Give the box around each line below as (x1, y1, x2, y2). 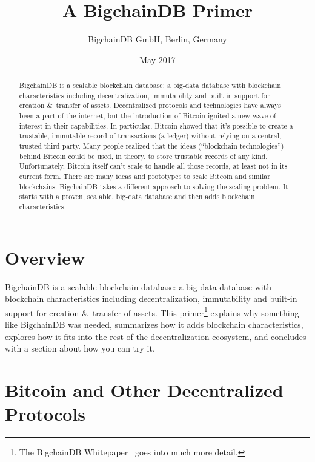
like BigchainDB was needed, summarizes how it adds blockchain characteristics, (5, 318, 303, 331)
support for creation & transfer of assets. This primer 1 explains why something (5, 304, 299, 319)
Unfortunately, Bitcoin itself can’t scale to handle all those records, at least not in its (19, 161, 288, 171)
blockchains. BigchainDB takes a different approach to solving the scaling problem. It (19, 181, 288, 191)
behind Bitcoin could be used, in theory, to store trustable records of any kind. (19, 151, 268, 161)
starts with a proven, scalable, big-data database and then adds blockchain (19, 191, 255, 202)
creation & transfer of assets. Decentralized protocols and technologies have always (19, 100, 281, 110)
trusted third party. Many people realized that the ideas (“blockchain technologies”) (19, 141, 284, 151)
